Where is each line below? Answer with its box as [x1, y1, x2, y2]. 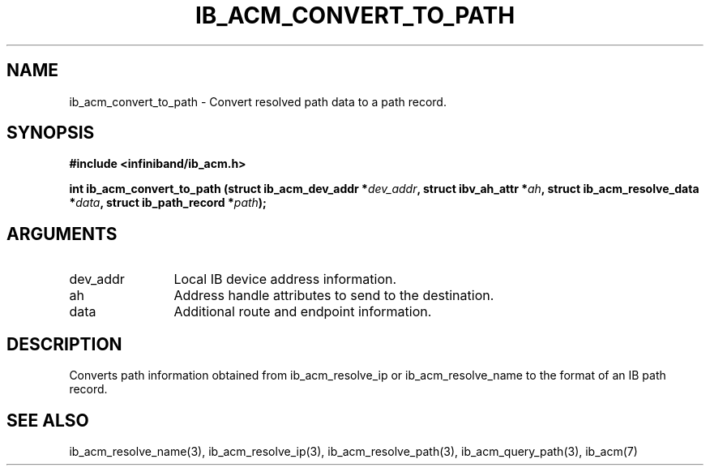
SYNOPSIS [6, 122, 95, 144]
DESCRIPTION [6, 333, 122, 354]
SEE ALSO [6, 410, 89, 431]
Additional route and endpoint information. [173, 303, 432, 320]
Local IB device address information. [173, 271, 397, 288]
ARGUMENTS [6, 223, 118, 244]
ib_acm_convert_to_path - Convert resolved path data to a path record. [69, 94, 447, 109]
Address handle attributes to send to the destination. [173, 287, 494, 304]
